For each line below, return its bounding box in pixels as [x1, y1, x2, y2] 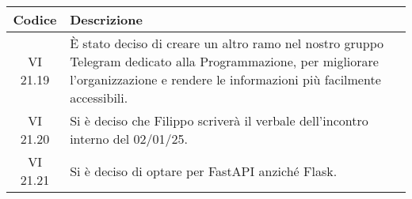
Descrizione [70, 10, 143, 28]
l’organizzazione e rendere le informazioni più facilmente [70, 70, 381, 88]
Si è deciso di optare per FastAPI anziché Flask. [70, 161, 338, 180]
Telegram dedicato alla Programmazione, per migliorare [70, 52, 379, 70]
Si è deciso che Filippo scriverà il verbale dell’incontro [70, 111, 368, 130]
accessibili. [70, 88, 128, 107]
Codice [13, 10, 57, 28]
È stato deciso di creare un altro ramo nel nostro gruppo [70, 34, 383, 52]
